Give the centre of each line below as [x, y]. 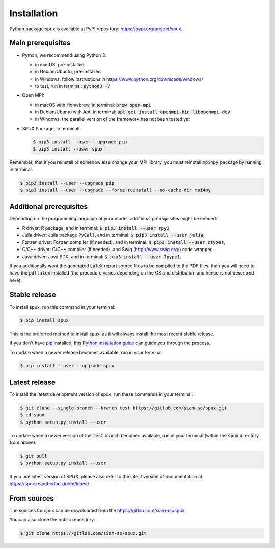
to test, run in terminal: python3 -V [73, 86]
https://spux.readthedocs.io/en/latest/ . [50, 483]
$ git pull [34, 456]
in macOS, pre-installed [60, 64]
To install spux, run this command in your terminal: [62, 307]
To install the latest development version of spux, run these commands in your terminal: [101, 394]
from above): [23, 442]
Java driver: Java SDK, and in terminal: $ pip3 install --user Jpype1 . [102, 256]
